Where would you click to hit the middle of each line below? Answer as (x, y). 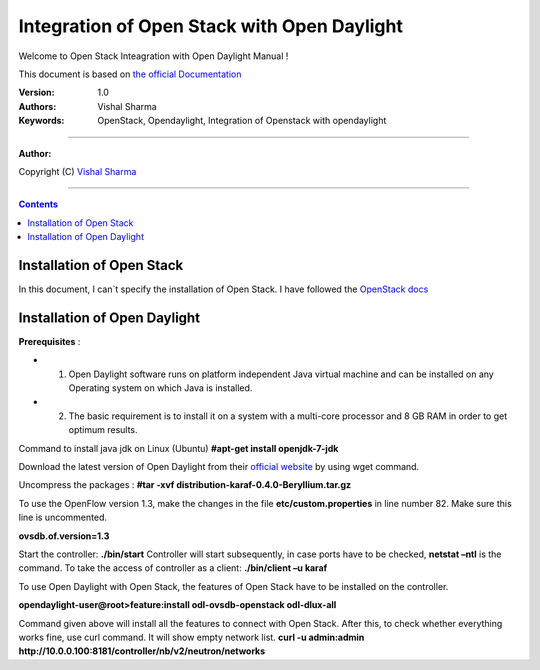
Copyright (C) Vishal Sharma (77, 171)
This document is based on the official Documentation (130, 74)
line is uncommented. (62, 517)
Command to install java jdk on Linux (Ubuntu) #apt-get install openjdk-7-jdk (178, 448)
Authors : (37, 106)
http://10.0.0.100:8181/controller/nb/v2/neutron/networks (142, 651)
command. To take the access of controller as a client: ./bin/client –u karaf (173, 568)
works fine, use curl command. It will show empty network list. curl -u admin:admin (191, 637)
